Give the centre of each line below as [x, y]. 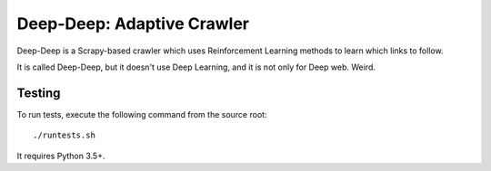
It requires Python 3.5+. [61, 156]
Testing [39, 93]
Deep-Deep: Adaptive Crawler [133, 24]
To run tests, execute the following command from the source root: [142, 114]
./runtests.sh [64, 135]
